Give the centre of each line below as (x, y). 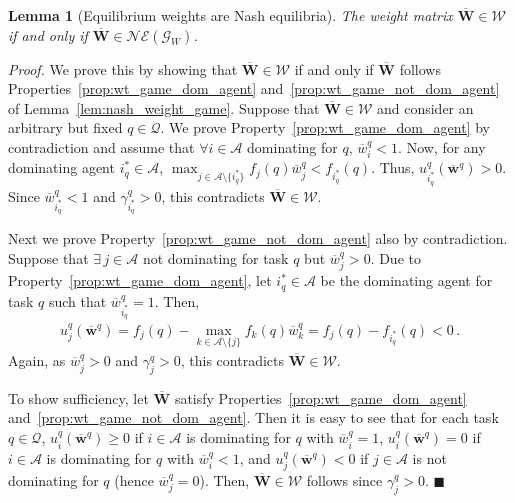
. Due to (395, 257)
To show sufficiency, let (78, 397)
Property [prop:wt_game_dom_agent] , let (140, 280)
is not (429, 457)
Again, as (37, 360)
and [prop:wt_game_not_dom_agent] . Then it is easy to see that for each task (253, 417)
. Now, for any (442, 146)
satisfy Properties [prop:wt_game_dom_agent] (320, 397)
